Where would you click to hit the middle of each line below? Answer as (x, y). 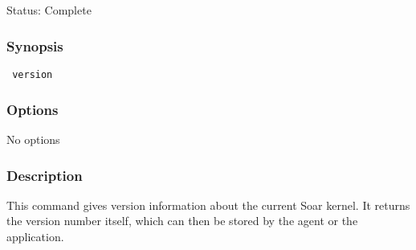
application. (35, 237)
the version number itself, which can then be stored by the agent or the (182, 221)
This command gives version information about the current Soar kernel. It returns (208, 205)
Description (45, 175)
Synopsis (35, 45)
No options (33, 139)
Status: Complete (49, 10)
